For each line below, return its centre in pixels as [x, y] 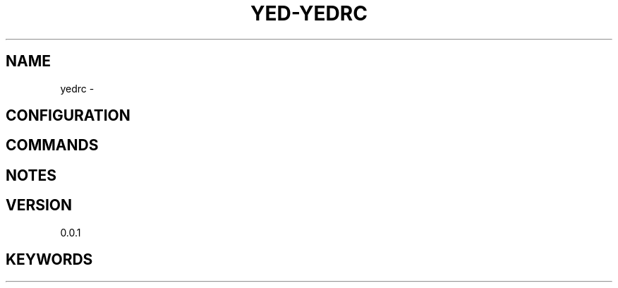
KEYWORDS [49, 260]
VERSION [39, 205]
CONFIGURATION [68, 116]
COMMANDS [52, 145]
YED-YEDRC [309, 13]
